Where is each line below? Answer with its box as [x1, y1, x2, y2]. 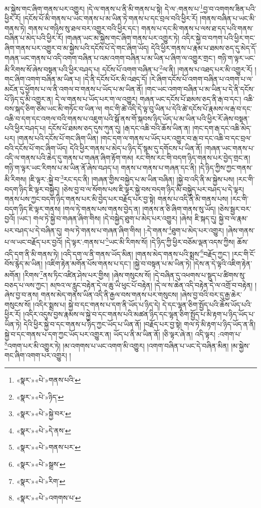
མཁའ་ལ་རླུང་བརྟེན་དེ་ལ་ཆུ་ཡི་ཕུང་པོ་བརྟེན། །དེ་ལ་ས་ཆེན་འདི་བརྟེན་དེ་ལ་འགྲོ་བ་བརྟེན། [50, 279, 253, 290]
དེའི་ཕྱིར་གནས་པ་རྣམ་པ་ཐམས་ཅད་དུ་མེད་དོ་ [151, 43, 257, 53]
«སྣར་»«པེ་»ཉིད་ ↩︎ [16, 391, 64, 402]
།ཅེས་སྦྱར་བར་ [218, 203, 251, 214]
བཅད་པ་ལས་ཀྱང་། [5, 279, 48, 290]
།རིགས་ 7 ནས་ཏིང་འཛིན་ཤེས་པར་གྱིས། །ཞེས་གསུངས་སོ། [23, 268, 151, 280]
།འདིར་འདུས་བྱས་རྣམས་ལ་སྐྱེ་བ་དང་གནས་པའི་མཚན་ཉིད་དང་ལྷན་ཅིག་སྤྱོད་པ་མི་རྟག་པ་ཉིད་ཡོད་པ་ [23, 309, 255, 319]
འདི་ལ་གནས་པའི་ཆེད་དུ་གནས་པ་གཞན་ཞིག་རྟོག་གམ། [5, 152, 134, 163]
